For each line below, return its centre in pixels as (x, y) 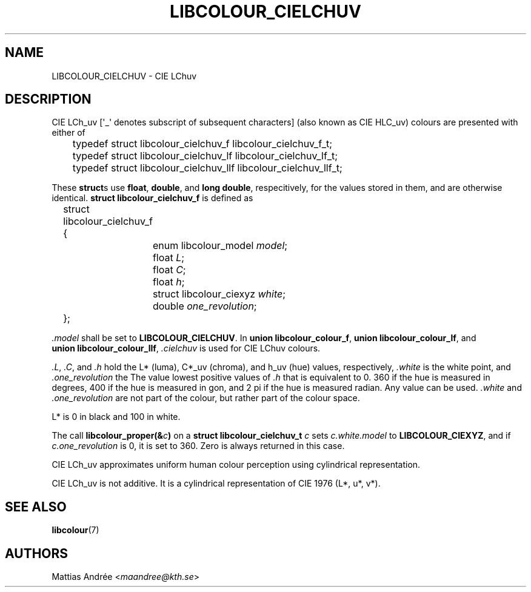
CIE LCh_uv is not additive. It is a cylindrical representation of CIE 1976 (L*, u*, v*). (216, 484)
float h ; (169, 282)
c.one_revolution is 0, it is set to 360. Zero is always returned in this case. (198, 446)
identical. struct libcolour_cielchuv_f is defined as (152, 198)
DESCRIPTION (48, 99)
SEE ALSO (36, 507)
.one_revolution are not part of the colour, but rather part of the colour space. (206, 398)
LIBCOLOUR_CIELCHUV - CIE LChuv (124, 76)
